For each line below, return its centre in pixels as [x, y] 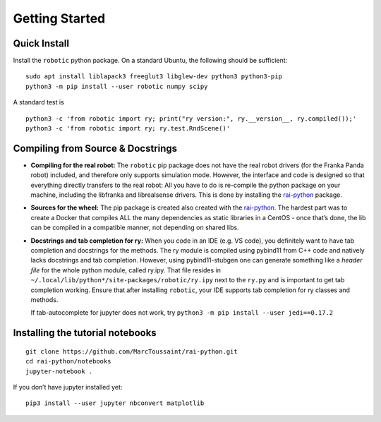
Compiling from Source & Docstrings [95, 148]
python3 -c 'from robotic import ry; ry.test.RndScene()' [128, 128]
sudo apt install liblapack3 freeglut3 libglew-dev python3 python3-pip [154, 77]
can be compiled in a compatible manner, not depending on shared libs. [135, 228]
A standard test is [39, 102]
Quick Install [41, 43]
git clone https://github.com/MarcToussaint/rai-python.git [132, 351]
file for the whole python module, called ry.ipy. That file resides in [126, 270]
